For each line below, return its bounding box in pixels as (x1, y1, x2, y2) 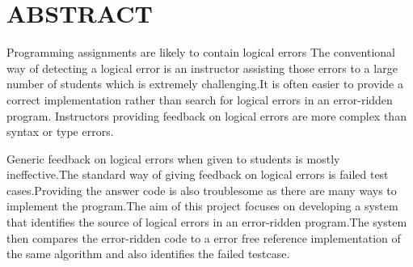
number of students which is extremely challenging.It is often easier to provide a (6, 75, 403, 92)
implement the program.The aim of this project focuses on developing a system (6, 197, 398, 214)
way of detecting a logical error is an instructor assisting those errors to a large (6, 59, 398, 76)
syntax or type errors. (6, 123, 114, 140)
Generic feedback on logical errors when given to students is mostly (6, 150, 340, 167)
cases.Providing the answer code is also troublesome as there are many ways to (6, 181, 397, 198)
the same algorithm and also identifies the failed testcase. (6, 245, 290, 262)
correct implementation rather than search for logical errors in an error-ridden (6, 91, 393, 108)
